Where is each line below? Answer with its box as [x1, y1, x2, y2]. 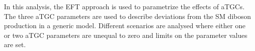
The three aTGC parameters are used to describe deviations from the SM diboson [4, 11, 251, 21]
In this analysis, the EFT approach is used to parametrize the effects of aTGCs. [4, 1, 245, 11]
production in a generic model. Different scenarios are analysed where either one [4, 20, 246, 31]
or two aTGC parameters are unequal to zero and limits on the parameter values [4, 30, 248, 40]
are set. [4, 39, 26, 50]
